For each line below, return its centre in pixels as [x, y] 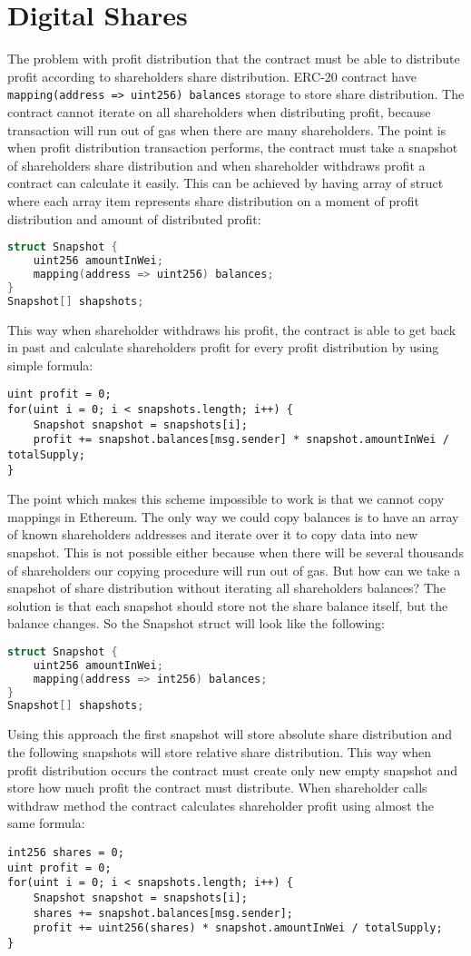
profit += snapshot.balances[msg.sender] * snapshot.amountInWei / [241, 440]
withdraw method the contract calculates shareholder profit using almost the [221, 805]
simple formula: [50, 365]
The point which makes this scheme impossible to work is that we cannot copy [226, 499]
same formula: [46, 823]
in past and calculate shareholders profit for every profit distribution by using [223, 347]
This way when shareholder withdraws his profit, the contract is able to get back [232, 329]
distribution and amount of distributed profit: [134, 218]
